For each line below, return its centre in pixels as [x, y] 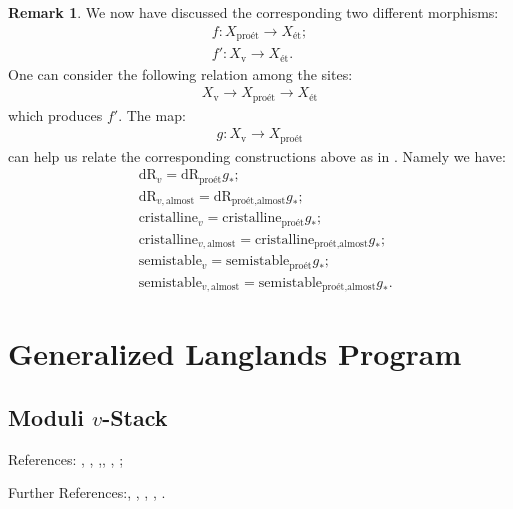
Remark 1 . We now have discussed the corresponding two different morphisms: [253, 12]
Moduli [46, 416]
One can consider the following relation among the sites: [180, 73]
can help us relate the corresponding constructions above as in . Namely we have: [257, 155]
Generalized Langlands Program [235, 353]
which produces [55, 114]
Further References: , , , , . [87, 492]
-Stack [135, 416]
